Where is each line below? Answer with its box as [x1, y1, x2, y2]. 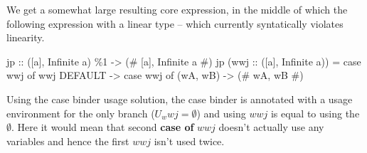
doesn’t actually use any [218, 120, 324, 134]
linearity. [6, 30, 45, 45]
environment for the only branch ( [6, 105, 155, 120]
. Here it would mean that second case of [11, 120, 194, 134]
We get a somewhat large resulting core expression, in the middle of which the [6, 2, 348, 16]
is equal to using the [270, 105, 360, 120]
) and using [196, 105, 246, 120]
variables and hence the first [6, 133, 129, 148]
